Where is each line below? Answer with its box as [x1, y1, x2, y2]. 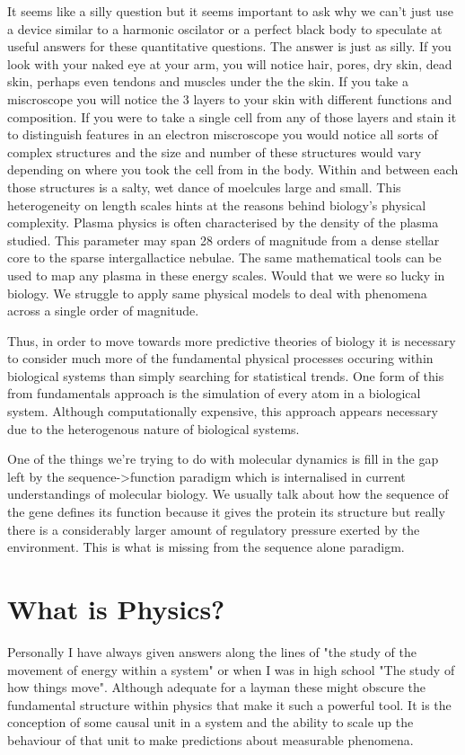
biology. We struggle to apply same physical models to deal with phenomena [7, 283, 427, 302]
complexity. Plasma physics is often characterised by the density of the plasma [7, 213, 439, 232]
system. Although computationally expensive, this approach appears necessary [7, 402, 438, 421]
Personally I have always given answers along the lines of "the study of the [7, 642, 417, 661]
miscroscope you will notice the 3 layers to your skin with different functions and [7, 89, 452, 108]
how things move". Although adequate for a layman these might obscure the [7, 678, 426, 697]
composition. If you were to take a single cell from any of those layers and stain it [7, 107, 457, 126]
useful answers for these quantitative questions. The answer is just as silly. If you [7, 37, 452, 56]
